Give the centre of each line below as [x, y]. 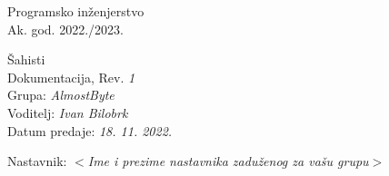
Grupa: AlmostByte [61, 95]
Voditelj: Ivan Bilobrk [68, 112]
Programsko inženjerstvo [76, 11]
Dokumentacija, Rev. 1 [71, 77]
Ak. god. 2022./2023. [65, 29]
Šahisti [26, 59]
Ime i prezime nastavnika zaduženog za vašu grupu [228, 161]
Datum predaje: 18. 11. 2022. [90, 130]
